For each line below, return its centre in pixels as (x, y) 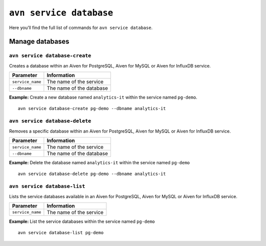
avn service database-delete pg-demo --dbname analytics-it (92, 174)
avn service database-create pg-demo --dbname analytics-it (92, 109)
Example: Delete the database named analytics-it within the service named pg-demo (100, 163)
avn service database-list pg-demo (61, 233)
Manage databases (39, 42)
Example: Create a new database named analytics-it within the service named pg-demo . (103, 97)
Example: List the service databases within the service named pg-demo (82, 221)
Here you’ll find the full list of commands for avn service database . (81, 28)
